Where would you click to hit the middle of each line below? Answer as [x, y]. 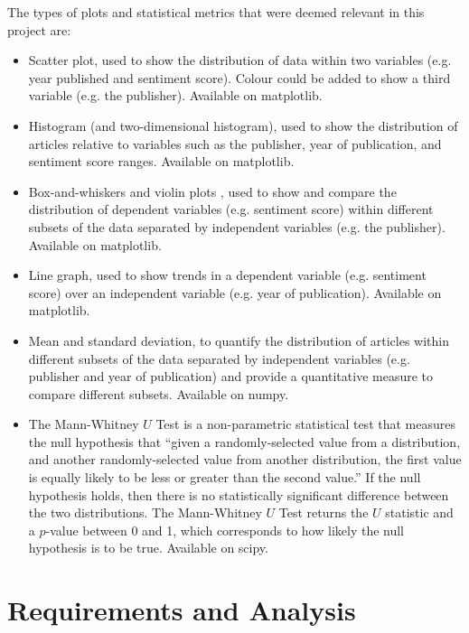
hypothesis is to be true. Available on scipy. [148, 548]
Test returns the [324, 512]
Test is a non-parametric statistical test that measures [305, 424]
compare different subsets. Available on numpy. [159, 393]
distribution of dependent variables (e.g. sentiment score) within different [231, 209]
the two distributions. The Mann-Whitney [145, 512]
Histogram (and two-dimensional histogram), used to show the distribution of [243, 125]
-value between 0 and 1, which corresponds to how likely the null [225, 530]
